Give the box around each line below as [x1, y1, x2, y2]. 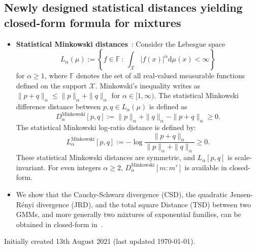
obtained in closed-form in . [16, 218, 103, 229]
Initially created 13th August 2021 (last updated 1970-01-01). [4, 236, 196, 246]
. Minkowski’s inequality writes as [95, 80, 201, 90]
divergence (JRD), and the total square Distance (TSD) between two [36, 199, 251, 209]
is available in [184, 162, 227, 172]
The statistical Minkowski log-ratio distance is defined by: [16, 122, 196, 133]
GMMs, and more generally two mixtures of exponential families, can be [16, 209, 241, 220]
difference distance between [16, 101, 101, 112]
